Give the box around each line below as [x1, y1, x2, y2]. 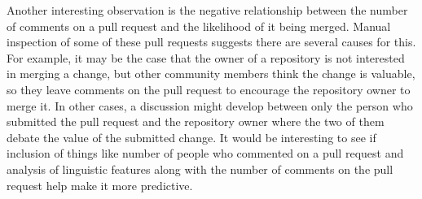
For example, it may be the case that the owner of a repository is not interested [7, 49, 405, 66]
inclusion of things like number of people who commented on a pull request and [7, 145, 404, 162]
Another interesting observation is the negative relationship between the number [7, 2, 408, 18]
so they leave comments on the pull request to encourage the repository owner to [7, 80, 411, 97]
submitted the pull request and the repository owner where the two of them [7, 113, 385, 130]
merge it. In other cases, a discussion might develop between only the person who [7, 97, 413, 114]
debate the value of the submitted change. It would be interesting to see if [7, 128, 376, 145]
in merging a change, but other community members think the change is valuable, [7, 65, 415, 82]
